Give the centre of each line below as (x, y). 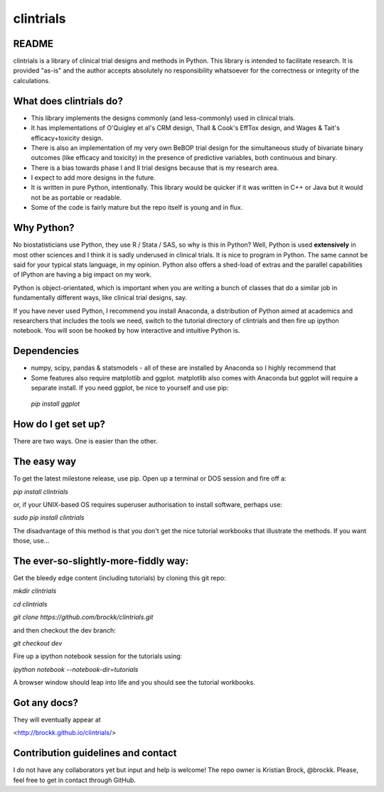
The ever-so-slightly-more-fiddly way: (101, 561)
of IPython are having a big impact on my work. (82, 274)
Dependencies (46, 351)
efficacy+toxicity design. (67, 138)
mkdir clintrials (35, 591)
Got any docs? (46, 703)
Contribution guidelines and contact (95, 753)
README (33, 44)
